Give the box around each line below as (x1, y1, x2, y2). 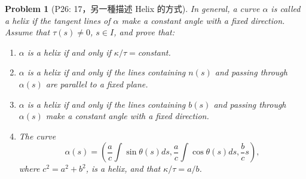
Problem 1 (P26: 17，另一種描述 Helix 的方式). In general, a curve (5, 2, 260, 14)
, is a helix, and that (85, 162, 161, 175)
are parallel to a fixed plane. (45, 77, 148, 90)
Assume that (5, 26, 50, 38)
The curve (19, 129, 56, 142)
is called (271, 2, 301, 14)
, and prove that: (114, 26, 175, 38)
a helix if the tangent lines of (5, 14, 111, 26)
